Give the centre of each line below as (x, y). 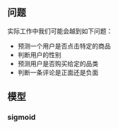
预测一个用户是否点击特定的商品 (64, 46)
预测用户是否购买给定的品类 (58, 63)
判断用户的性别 (39, 54)
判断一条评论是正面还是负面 (58, 72)
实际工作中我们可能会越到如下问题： (60, 31)
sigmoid (22, 117)
